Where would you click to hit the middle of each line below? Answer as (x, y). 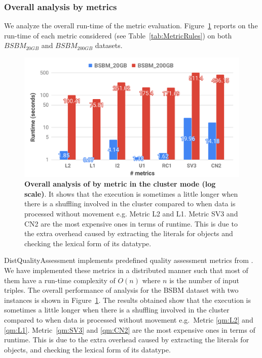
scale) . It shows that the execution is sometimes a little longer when (131, 193)
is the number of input (204, 280)
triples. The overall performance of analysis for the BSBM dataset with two (121, 290)
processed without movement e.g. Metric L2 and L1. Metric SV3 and (131, 213)
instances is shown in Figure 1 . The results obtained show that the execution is (127, 300)
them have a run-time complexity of (60, 280)
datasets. (109, 45)
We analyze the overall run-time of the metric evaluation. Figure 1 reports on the (131, 26)
